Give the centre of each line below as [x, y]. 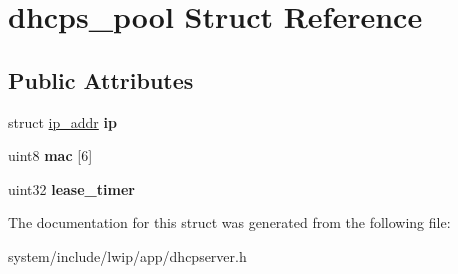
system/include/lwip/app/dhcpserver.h [127, 255]
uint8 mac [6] [50, 155]
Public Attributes [101, 79]
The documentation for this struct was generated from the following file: [229, 222]
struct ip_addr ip [62, 121]
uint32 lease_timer [71, 188]
